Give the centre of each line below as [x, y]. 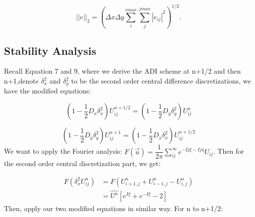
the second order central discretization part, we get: [82, 163]
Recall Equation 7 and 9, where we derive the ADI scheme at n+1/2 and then [123, 71]
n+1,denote [22, 81]
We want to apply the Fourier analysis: [63, 151]
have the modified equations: [48, 91]
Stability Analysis [50, 50]
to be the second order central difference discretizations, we [161, 81]
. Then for [229, 151]
